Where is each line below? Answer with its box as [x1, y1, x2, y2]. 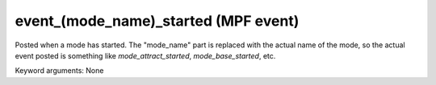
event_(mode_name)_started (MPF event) [15, 12, 300, 30]
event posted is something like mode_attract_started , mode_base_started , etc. [15, 51, 276, 60]
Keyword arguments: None [15, 66, 104, 75]
